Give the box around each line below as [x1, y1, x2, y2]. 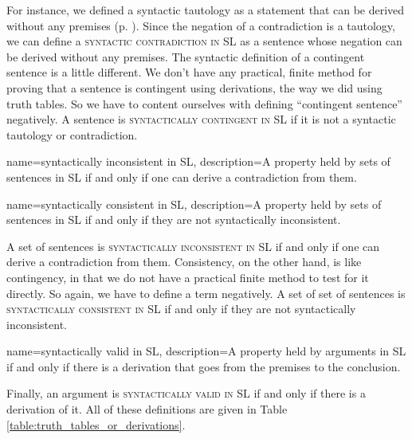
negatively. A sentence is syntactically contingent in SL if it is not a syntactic [6, 111, 396, 127]
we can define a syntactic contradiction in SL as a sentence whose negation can [6, 33, 402, 49]
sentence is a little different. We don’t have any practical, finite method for [6, 64, 372, 80]
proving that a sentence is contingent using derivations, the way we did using [6, 79, 383, 96]
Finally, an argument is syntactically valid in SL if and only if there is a [6, 385, 366, 402]
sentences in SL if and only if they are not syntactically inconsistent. [6, 211, 341, 228]
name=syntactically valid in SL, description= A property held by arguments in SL [6, 343, 406, 359]
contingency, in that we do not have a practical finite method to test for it [6, 268, 369, 285]
